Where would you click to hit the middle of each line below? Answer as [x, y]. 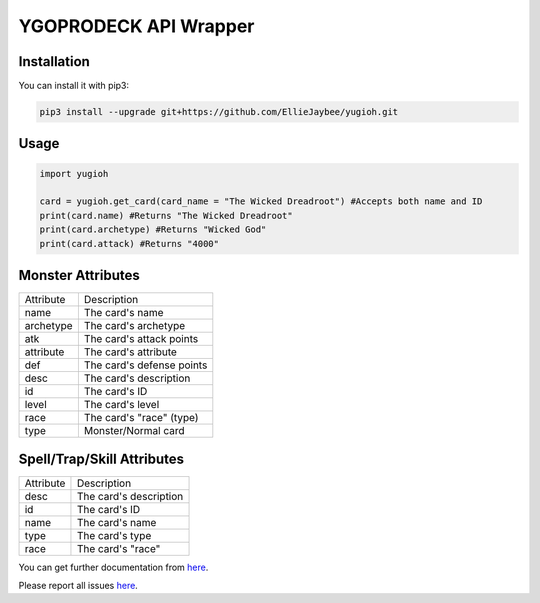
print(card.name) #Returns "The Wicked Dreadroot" [166, 215]
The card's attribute [130, 352]
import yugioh [74, 173]
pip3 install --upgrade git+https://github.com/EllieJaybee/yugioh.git [219, 112]
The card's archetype [134, 326]
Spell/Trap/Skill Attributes [101, 458]
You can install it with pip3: [74, 86]
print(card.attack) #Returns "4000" [129, 243]
